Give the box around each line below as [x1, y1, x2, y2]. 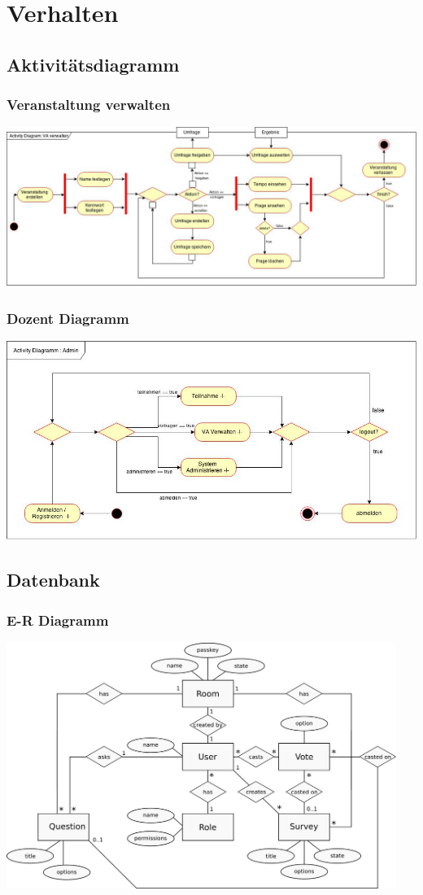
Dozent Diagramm [7, 308, 129, 328]
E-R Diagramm [7, 609, 109, 630]
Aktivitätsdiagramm [7, 51, 180, 76]
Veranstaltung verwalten [7, 94, 171, 115]
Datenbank [7, 567, 100, 592]
